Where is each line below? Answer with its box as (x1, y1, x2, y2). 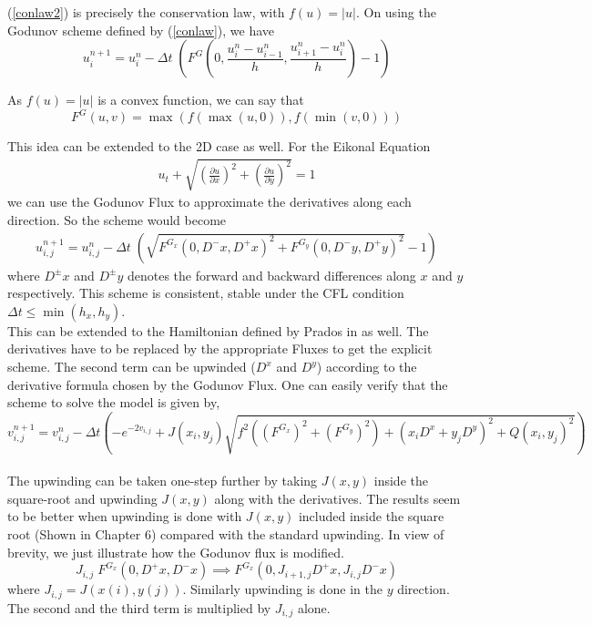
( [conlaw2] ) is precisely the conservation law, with (7, 3, 285, 21)
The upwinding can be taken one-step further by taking (7, 471, 318, 490)
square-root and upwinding (7, 488, 158, 507)
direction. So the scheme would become (7, 210, 227, 230)
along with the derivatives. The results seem (214, 488, 461, 507)
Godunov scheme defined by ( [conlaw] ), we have (7, 20, 275, 39)
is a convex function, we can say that (97, 90, 304, 109)
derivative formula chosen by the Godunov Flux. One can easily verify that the (7, 374, 448, 394)
